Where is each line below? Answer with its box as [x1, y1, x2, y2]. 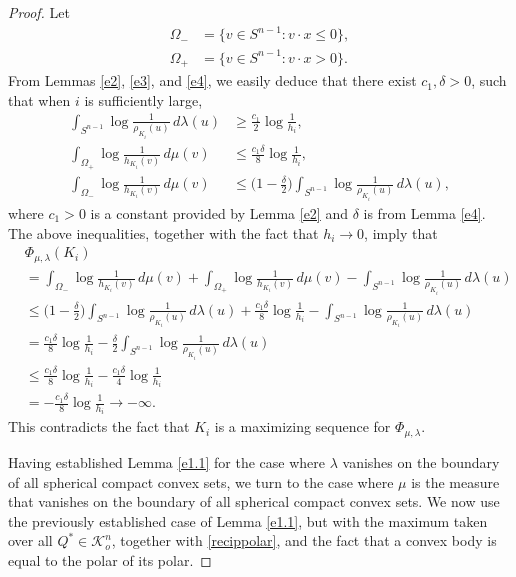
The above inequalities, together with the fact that [8, 222, 319, 243]
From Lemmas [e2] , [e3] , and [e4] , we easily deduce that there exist [8, 70, 417, 91]
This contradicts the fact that [8, 416, 190, 437]
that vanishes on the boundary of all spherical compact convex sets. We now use [8, 491, 500, 512]
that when [8, 89, 71, 110]
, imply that [364, 222, 438, 243]
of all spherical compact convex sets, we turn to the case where [8, 471, 394, 492]
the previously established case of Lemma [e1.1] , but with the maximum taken [8, 510, 488, 531]
